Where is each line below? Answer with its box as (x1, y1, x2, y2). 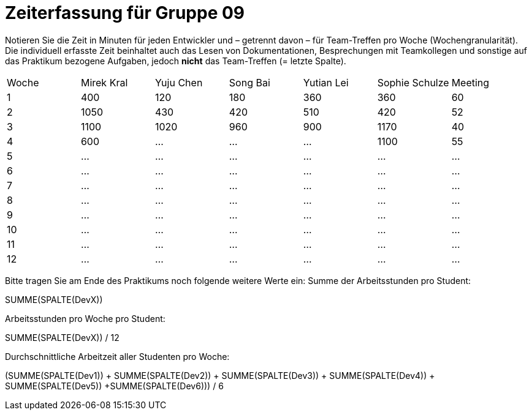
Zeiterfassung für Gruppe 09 (5, 2, 245, 23)
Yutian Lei (303, 76, 349, 89)
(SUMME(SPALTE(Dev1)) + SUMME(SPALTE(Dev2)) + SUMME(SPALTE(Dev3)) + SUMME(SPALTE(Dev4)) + (5, 370, 435, 381)
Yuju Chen (154, 76, 203, 89)
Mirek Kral (80, 76, 128, 89)
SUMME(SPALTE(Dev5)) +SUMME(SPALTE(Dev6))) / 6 (5, 380, 224, 391)
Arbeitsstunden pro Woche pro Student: (5, 313, 165, 324)
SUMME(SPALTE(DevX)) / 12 (5, 332, 120, 343)
